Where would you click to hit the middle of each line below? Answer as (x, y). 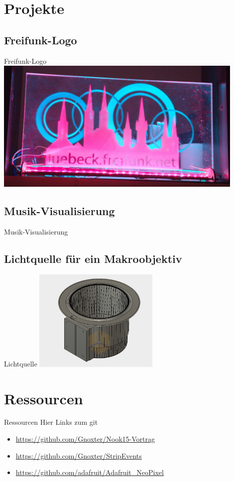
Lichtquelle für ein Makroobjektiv (93, 258)
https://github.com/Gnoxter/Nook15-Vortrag (85, 439)
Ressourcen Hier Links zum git (51, 422)
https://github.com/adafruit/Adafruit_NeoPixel (90, 472)
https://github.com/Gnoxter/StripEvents (79, 455)
